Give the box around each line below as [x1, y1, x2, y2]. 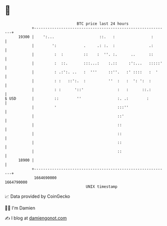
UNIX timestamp [86, 184, 118, 189]
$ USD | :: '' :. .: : [5, 96, 149, 101]
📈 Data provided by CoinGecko [5, 193, 70, 199]
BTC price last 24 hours [76, 21, 129, 26]
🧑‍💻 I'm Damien [5, 205, 36, 211]
